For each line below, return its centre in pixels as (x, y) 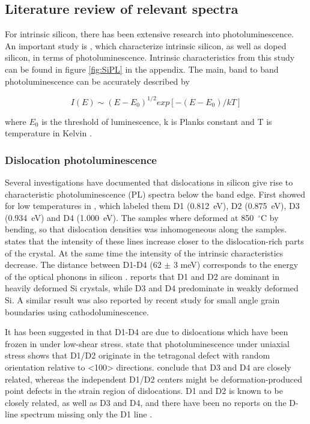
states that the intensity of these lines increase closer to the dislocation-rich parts (154, 241)
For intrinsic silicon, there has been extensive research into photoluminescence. (150, 34)
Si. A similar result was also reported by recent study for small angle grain (142, 300)
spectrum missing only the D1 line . (87, 414)
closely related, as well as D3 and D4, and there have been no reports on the (146, 402)
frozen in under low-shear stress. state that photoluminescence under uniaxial (147, 343)
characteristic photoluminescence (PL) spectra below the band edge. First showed (155, 194)
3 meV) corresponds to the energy (236, 265)
